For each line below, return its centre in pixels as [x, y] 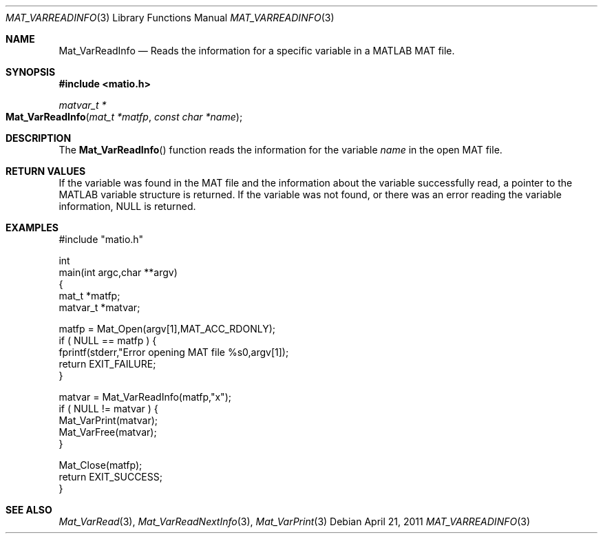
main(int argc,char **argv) [118, 272]
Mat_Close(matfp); [100, 465]
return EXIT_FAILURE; [107, 364]
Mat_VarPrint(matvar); [108, 420]
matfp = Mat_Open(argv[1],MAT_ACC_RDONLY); [167, 329]
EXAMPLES [32, 228]
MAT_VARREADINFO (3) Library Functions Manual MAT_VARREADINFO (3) [170, 18]
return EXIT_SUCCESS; [110, 477]
